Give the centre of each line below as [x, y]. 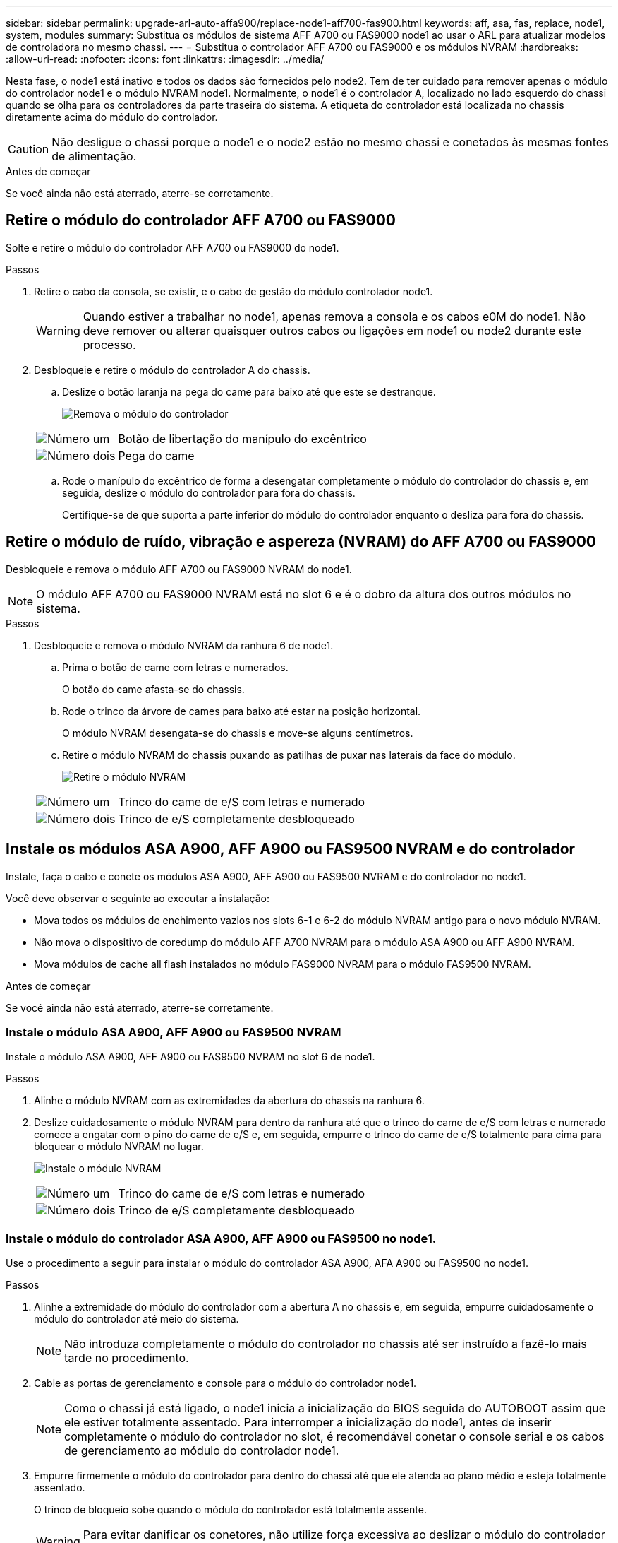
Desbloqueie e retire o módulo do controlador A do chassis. [172, 370]
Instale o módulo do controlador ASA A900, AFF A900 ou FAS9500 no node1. [221, 1238]
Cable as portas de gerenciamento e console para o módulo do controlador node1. [225, 1383]
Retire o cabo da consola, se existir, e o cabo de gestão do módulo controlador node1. [234, 291]
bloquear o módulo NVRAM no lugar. [119, 1147]
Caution [29, 149]
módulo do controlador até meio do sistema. [137, 1319]
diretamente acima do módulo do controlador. [112, 117]
